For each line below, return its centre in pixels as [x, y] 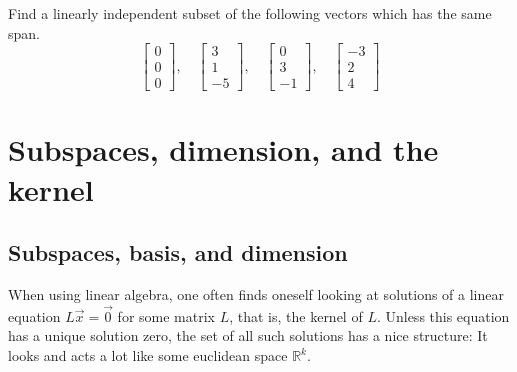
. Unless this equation [443, 315]
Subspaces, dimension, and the [223, 149]
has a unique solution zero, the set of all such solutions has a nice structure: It [248, 335]
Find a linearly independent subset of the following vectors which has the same [250, 13]
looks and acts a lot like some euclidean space [148, 355]
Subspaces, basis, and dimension [178, 252]
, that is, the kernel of [296, 315]
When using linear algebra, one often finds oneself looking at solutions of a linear [256, 294]
